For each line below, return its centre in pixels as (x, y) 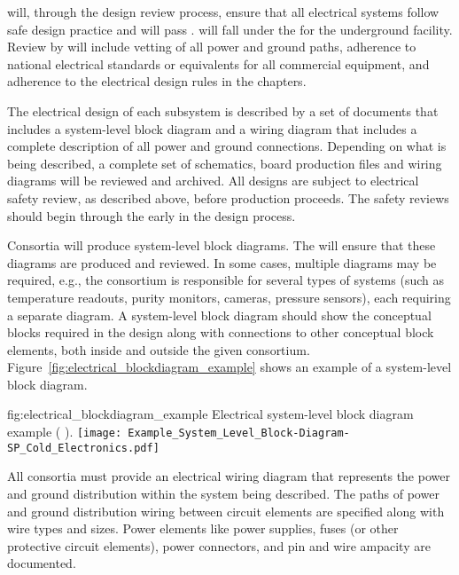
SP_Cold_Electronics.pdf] (83, 448)
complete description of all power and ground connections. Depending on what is (227, 146)
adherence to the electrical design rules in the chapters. (157, 81)
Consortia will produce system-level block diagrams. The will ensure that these (222, 245)
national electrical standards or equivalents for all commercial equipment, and (218, 63)
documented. (42, 563)
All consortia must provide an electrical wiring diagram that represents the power (229, 476)
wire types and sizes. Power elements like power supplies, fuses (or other (203, 528)
